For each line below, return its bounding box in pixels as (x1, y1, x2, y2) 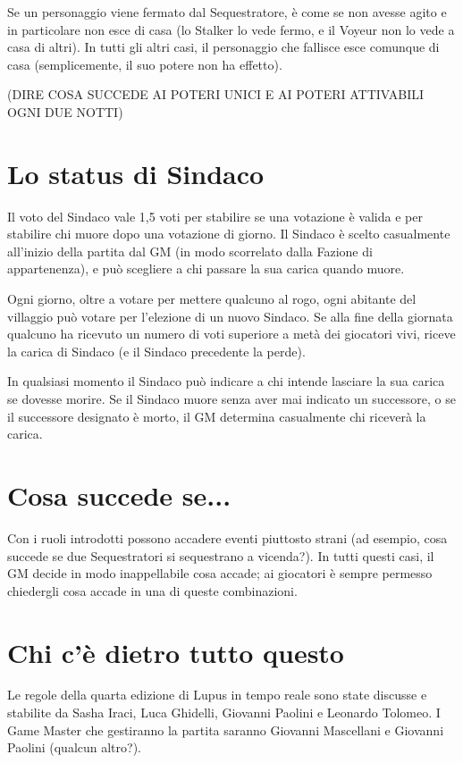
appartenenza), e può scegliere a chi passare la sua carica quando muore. (7, 259, 405, 278)
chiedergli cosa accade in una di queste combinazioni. (7, 581, 298, 599)
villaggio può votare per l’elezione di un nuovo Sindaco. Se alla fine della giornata (7, 306, 453, 325)
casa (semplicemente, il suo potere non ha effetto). (7, 54, 282, 73)
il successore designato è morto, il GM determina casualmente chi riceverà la (7, 407, 426, 425)
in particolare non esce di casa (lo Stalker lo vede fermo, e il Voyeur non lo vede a (7, 20, 455, 38)
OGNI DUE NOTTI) (7, 102, 123, 121)
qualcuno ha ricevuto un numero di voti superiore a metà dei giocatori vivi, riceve (7, 324, 456, 343)
